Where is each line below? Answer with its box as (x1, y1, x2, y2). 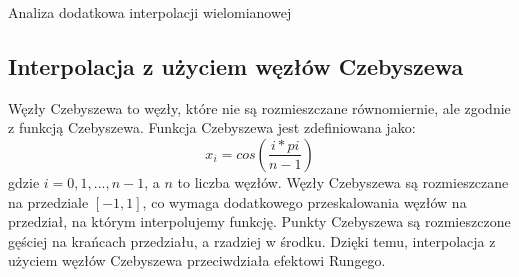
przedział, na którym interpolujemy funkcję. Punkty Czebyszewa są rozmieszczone (8, 211, 511, 232)
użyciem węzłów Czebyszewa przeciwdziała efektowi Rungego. (8, 250, 386, 271)
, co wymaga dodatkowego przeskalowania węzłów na (142, 191, 467, 212)
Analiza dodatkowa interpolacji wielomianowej (8, 2, 292, 22)
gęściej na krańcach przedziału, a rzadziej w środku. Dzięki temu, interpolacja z (8, 230, 496, 251)
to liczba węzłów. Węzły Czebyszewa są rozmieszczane (177, 171, 509, 192)
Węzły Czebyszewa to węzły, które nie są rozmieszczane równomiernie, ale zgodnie (8, 97, 511, 118)
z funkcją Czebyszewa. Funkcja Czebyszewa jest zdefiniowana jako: (8, 117, 416, 138)
